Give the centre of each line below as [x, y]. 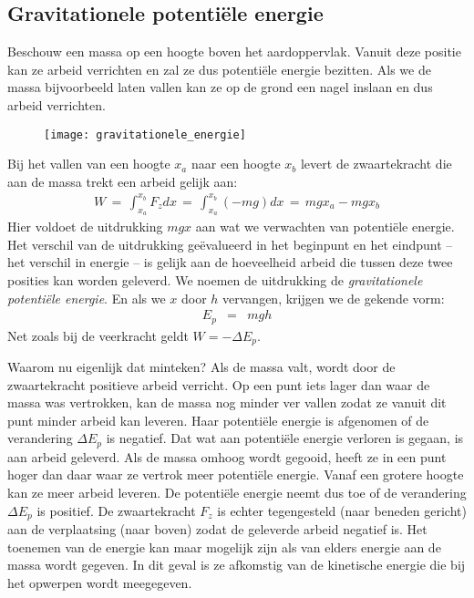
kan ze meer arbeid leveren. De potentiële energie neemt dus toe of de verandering [237, 493]
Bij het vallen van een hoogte [89, 164]
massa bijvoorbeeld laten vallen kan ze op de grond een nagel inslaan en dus [220, 87]
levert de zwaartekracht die [376, 164]
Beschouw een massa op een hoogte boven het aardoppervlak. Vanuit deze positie [234, 52]
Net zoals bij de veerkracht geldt [98, 335]
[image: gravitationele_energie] [145, 134]
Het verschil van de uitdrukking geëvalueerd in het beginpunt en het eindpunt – [230, 244]
